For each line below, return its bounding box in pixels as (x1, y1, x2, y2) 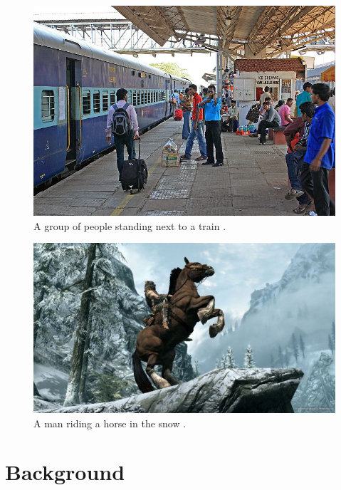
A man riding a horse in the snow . (33, 415, 187, 430)
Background (5, 457, 125, 486)
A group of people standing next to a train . (33, 218, 226, 233)
